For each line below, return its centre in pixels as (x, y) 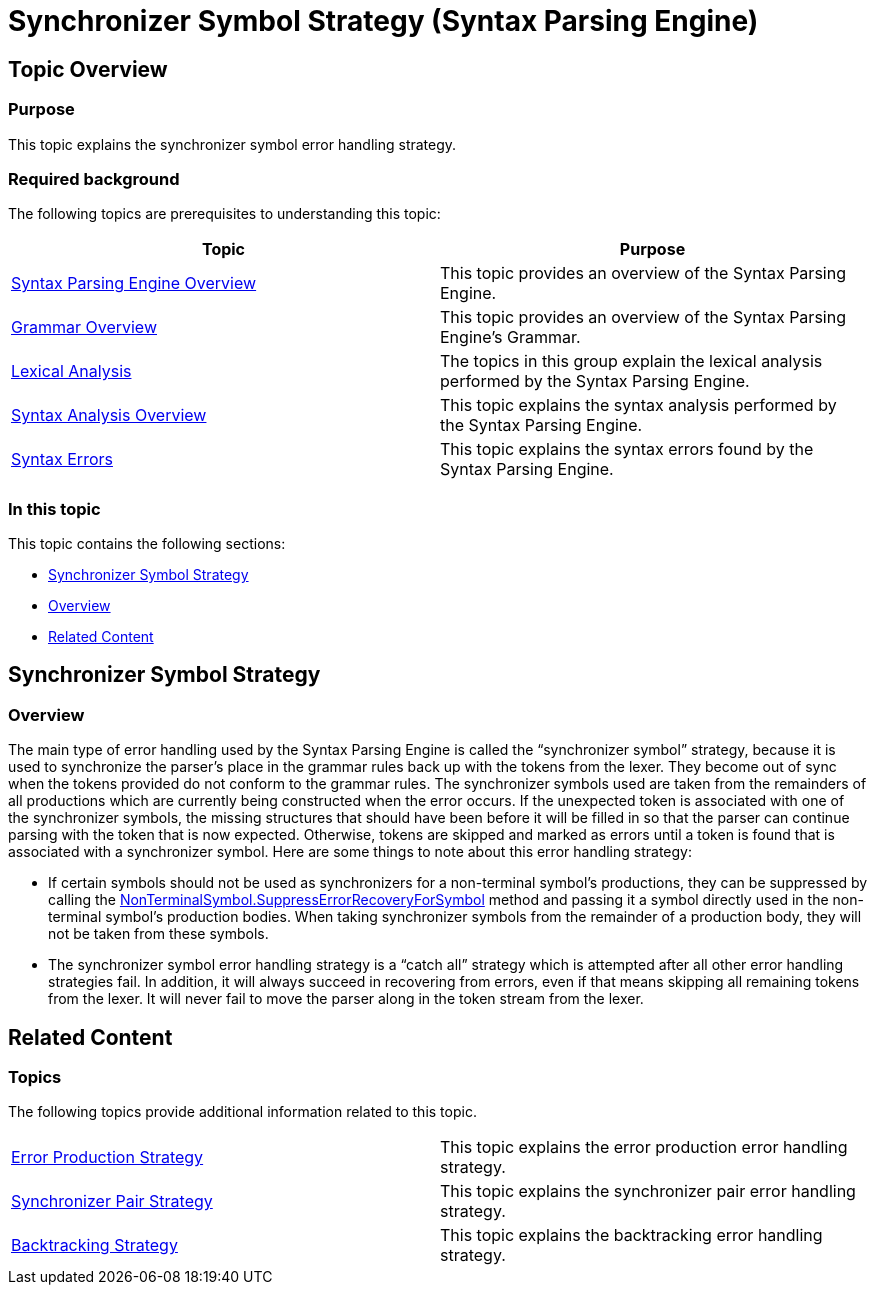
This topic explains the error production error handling (644, 1147)
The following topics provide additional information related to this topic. (242, 1112)
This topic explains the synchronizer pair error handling (648, 1191)
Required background (94, 178)
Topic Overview (88, 69)
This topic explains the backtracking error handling (631, 1235)
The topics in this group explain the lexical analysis (631, 361)
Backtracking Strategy (94, 1245)
